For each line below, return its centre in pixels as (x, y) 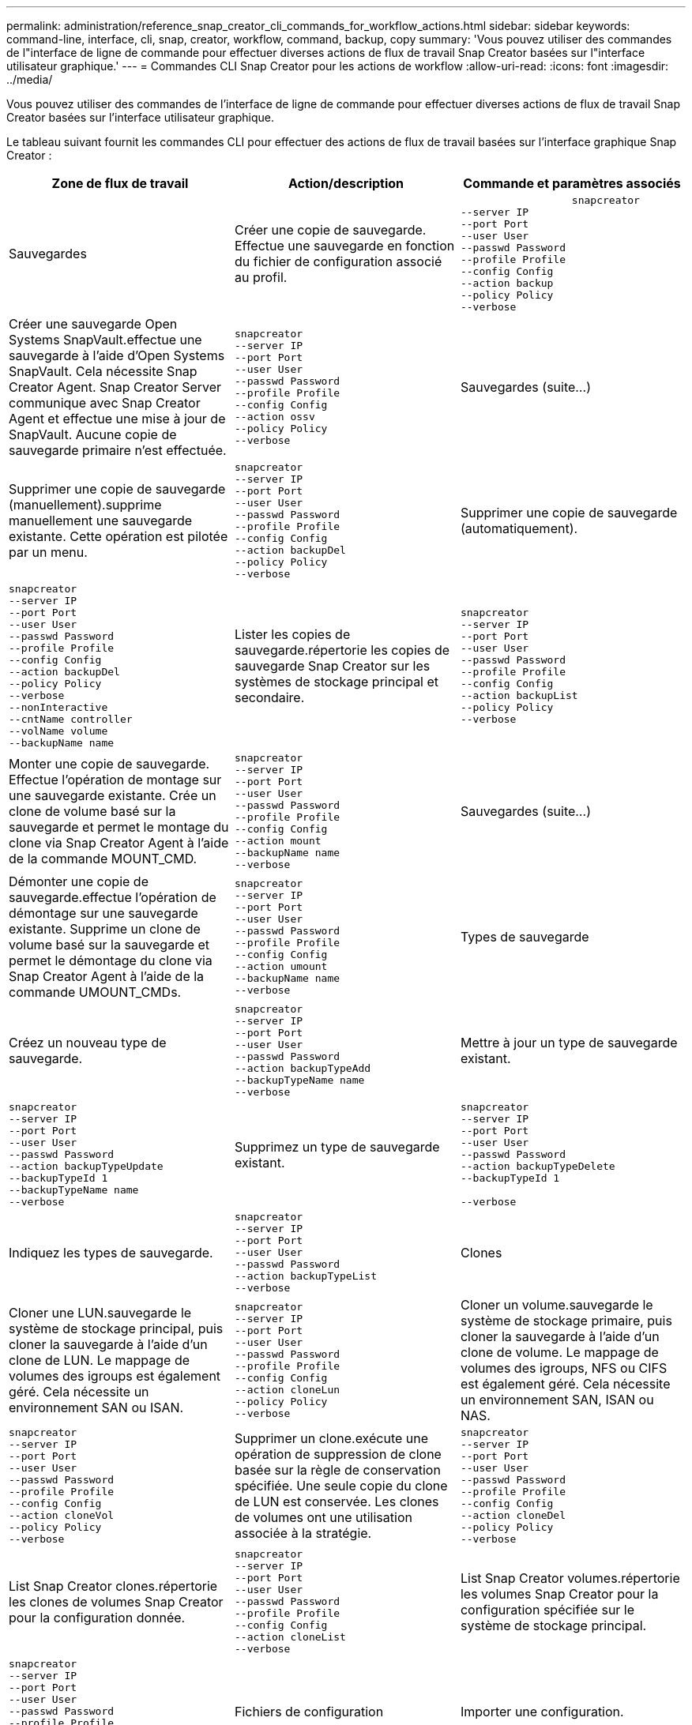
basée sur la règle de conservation (337, 1470)
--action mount (278, 841)
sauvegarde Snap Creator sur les (332, 666)
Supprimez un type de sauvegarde (337, 1146)
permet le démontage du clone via (111, 960)
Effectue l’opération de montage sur (115, 780)
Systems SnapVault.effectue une (105, 340)
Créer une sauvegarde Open (93, 324)
